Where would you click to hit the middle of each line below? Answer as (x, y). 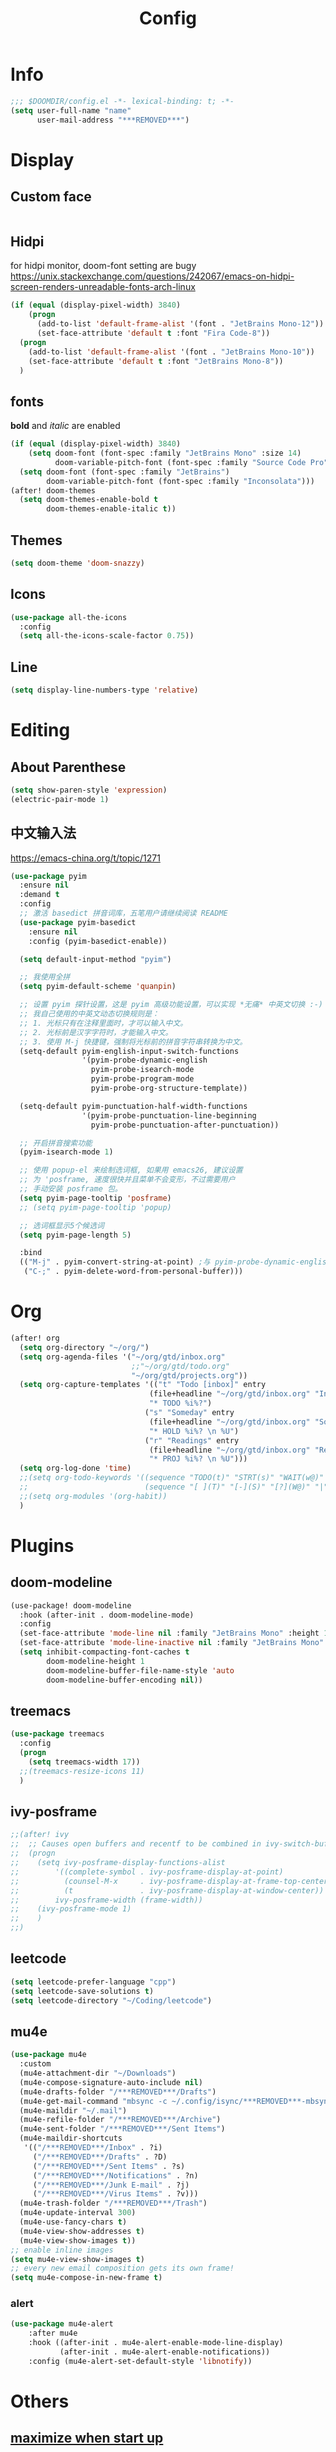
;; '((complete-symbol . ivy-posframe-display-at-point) (147, 1872)
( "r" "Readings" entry (192, 1440)
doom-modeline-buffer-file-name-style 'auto (140, 1670)
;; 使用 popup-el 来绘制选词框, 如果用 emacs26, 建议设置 (131, 1170)
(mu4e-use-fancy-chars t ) (73, 2222)
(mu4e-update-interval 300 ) (78, 2213)
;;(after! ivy (40, 1835)
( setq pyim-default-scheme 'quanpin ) (98, 987)
